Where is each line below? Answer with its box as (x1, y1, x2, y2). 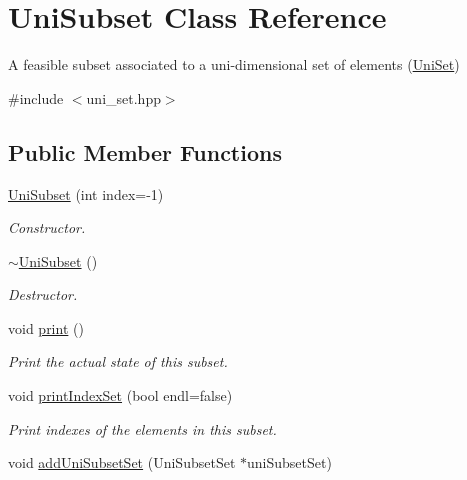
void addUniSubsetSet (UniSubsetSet (8, 452, 236, 473)
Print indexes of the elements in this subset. (8, 418, 277, 439)
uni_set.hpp (86, 87, 161, 108)
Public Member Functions (8, 136, 282, 167)
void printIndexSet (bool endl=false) (8, 385, 233, 406)
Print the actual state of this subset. (8, 351, 228, 372)
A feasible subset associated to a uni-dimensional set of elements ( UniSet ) (8, 54, 460, 75)
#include (8, 87, 64, 108)
